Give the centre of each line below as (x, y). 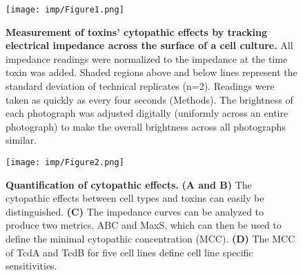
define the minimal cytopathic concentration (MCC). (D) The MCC (150, 239)
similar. (21, 140)
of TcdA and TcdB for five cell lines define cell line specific (129, 252)
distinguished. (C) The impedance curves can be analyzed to (135, 211)
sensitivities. (31, 266)
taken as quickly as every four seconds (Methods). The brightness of (149, 99)
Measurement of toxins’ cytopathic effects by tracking (136, 31)
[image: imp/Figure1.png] (65, 10)
